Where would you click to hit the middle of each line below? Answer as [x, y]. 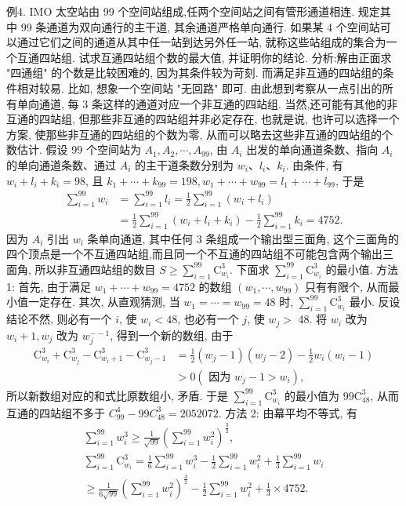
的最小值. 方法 [362, 269]
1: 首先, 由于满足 [49, 286]
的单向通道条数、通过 [61, 164]
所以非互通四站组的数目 [95, 269]
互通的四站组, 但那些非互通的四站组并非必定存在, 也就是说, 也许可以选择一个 [203, 119]
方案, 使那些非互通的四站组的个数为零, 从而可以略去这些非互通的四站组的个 [200, 134]
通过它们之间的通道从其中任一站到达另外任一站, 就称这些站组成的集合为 [201, 42]
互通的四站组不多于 [56, 412]
